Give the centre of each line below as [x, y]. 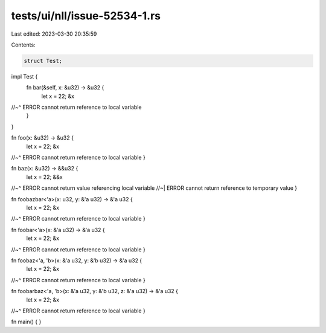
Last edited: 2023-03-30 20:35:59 [54, 34]
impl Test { [24, 76]
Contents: [23, 45]
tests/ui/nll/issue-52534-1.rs [86, 16]
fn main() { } [26, 322]
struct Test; [43, 61]
